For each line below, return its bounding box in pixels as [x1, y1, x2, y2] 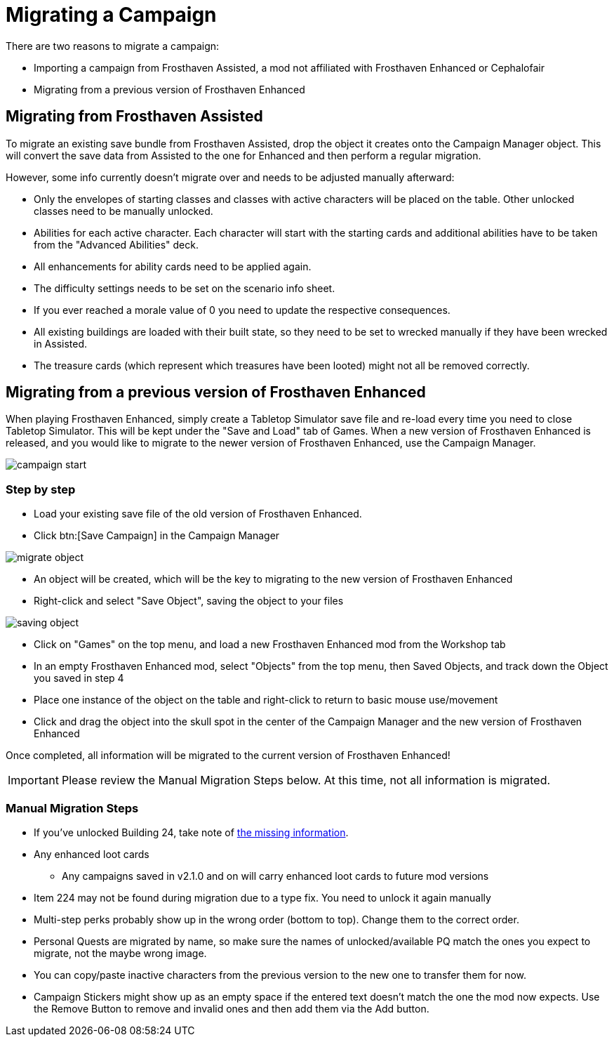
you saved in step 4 [34, 672, 124, 685]
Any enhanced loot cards [34, 848, 149, 860]
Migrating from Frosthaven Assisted [6, 107, 263, 126]
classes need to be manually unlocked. [34, 204, 213, 217]
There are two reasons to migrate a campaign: [6, 39, 220, 52]
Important [8, 773, 59, 788]
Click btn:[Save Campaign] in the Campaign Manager [34, 529, 280, 542]
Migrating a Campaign [6, 3, 217, 27]
